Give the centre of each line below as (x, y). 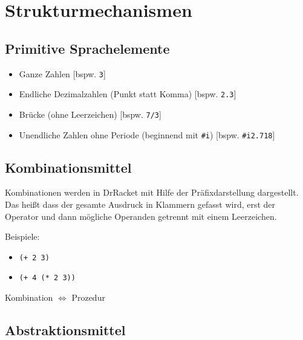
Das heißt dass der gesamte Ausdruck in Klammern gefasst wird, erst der (140, 204)
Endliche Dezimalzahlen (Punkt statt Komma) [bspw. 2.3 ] (128, 94)
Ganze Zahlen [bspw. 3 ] (62, 73)
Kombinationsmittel (68, 167)
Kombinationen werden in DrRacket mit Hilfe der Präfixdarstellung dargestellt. (152, 192)
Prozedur (88, 297)
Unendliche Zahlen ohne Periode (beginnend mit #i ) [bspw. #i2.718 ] (147, 134)
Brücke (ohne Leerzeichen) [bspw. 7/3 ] (90, 114)
